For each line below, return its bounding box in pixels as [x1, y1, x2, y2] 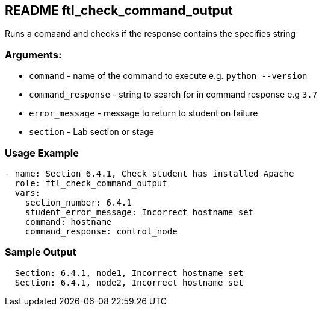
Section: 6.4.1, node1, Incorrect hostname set [14, 268, 244, 278]
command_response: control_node [25, 226, 178, 236]
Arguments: [5, 48, 62, 61]
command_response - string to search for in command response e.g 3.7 [29, 89, 318, 100]
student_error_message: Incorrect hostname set [25, 207, 254, 217]
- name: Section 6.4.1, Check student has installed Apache [5, 168, 294, 178]
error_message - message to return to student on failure [29, 108, 258, 119]
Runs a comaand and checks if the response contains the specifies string [5, 28, 296, 39]
